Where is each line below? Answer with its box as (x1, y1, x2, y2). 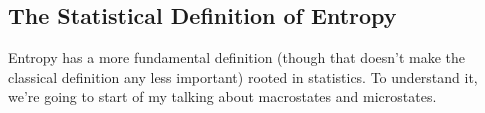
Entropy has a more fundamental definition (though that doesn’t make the (8, 47, 466, 68)
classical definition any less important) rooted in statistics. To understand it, (8, 66, 478, 87)
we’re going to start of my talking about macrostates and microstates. (8, 86, 437, 107)
